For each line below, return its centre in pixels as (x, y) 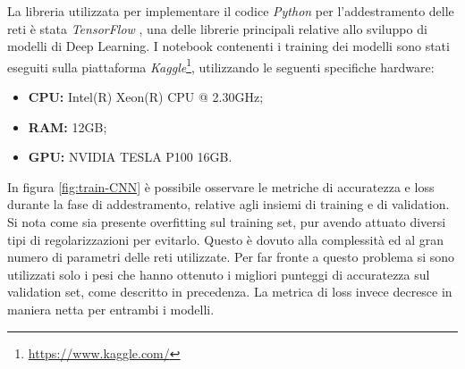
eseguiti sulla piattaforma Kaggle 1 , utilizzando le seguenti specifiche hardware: (221, 65)
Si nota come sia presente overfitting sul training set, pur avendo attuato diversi (227, 222)
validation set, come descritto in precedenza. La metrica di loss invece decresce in (230, 292)
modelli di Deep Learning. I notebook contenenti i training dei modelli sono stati (228, 46)
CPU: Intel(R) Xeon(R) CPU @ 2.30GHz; (146, 97)
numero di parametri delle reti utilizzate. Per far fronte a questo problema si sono (231, 257)
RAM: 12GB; (68, 126)
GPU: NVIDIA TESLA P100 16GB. (130, 157)
